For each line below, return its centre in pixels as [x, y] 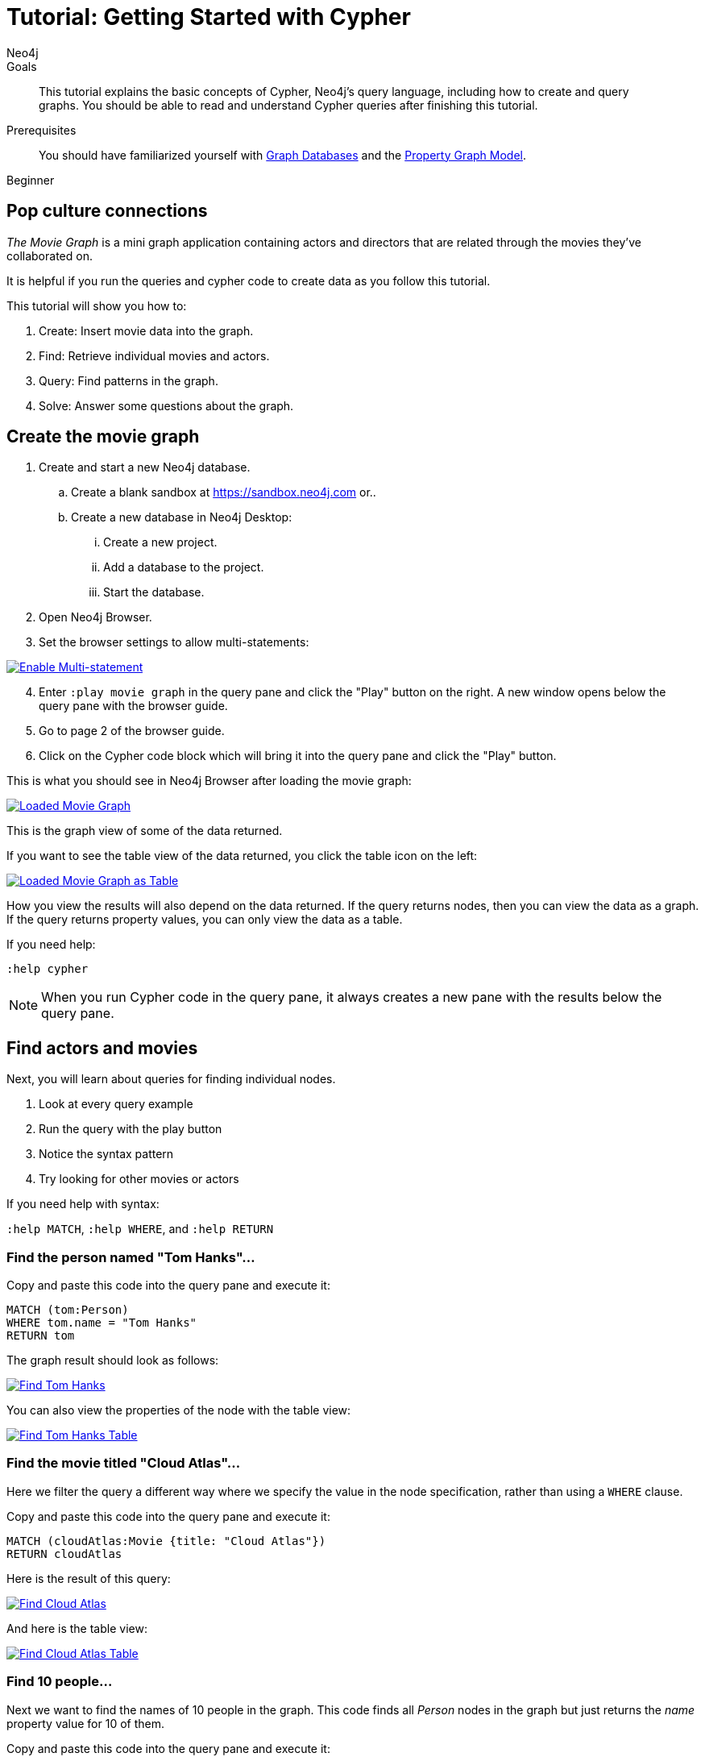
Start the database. [154, 592]
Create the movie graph [103, 437]
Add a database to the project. [184, 567]
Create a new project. [160, 542]
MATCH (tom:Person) [68, 1310]
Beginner [31, 180]
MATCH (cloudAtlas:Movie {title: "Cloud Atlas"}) [166, 1541]
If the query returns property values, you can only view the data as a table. [205, 920]
